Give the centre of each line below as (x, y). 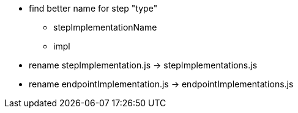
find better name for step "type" (93, 8)
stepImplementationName (105, 27)
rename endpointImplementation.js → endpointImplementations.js (161, 84)
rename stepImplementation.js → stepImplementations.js (143, 65)
